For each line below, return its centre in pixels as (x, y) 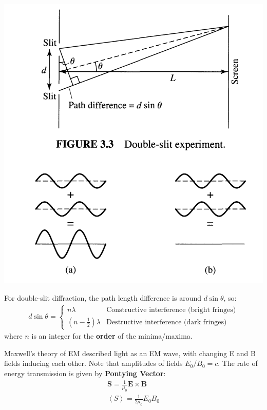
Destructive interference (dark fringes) (167, 322)
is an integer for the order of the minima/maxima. (112, 336)
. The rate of (238, 363)
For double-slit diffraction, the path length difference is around (103, 297)
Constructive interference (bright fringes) (171, 310)
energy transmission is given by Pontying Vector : (85, 373)
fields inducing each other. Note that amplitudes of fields (93, 363)
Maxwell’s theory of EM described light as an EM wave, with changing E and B (130, 353)
